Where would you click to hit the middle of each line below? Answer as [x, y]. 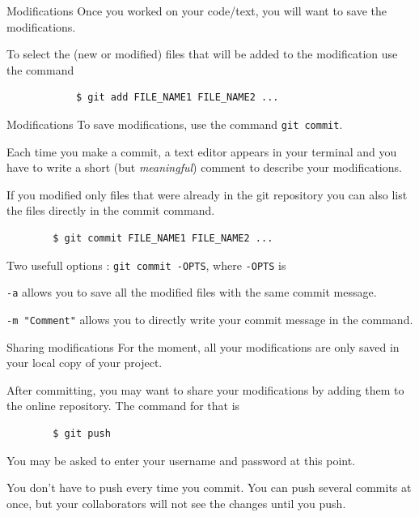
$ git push [82, 433]
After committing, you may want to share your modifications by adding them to [205, 389]
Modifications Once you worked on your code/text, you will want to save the [197, 11]
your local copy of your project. [85, 363]
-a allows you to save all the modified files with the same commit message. [192, 292]
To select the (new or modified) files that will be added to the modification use [202, 54]
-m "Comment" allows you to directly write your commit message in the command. [210, 319]
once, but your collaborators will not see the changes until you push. [176, 503]
